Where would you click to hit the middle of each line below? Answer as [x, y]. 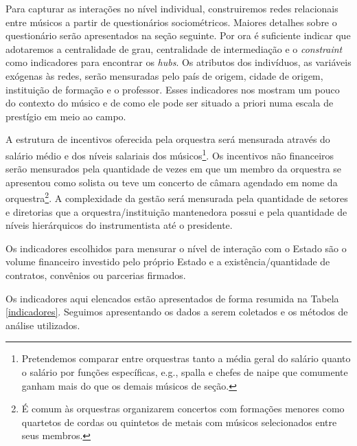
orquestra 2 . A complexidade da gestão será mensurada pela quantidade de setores [177, 197]
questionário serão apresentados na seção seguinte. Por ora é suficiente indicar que [178, 35]
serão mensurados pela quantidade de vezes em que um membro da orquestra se [174, 169]
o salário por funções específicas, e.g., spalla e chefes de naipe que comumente [185, 371]
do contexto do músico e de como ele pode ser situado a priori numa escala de [170, 103]
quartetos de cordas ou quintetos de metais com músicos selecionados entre [179, 422]
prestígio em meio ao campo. [66, 116]
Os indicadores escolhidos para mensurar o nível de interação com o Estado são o [176, 248]
